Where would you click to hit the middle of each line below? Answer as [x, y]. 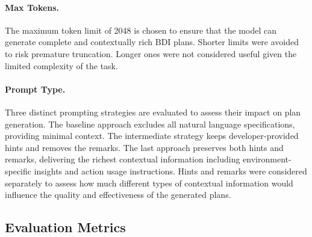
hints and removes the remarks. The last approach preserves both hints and [144, 147]
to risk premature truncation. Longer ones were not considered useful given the [151, 53]
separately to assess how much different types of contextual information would [149, 183]
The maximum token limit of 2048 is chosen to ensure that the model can [141, 30]
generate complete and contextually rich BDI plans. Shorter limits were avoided [152, 42]
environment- [267, 159]
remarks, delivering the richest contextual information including [123, 159]
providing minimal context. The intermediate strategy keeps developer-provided [152, 136]
